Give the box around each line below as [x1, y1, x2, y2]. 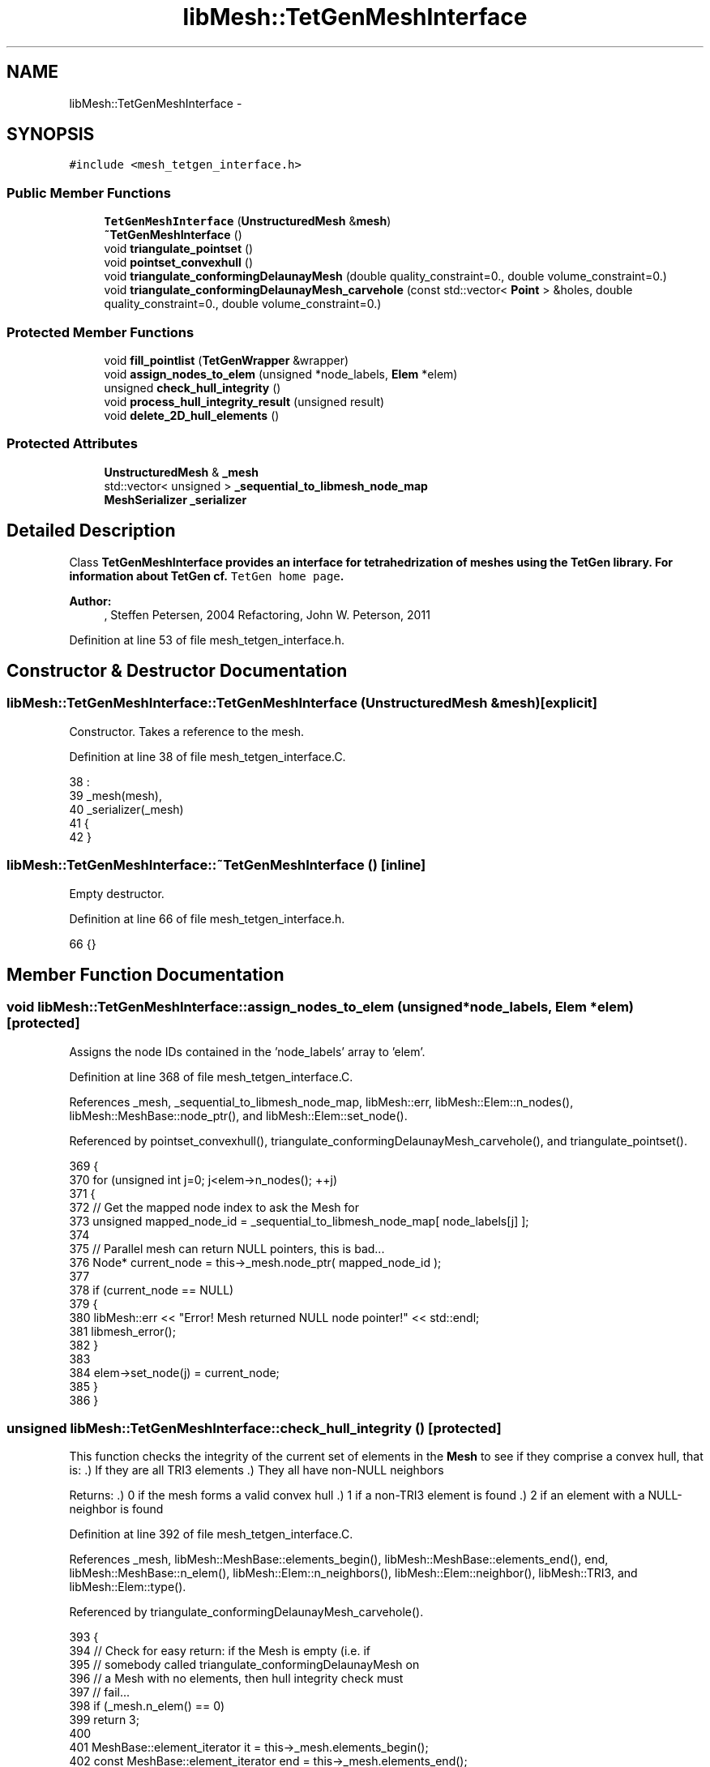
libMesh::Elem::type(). [69, 1580, 186, 1594]
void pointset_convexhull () [104, 255, 253, 270]
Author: [69, 593, 112, 608]
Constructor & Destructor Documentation [6, 660, 348, 681]
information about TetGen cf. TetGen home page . [69, 568, 344, 583]
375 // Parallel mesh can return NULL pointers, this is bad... [69, 1241, 385, 1256]
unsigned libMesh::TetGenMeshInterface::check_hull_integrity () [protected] [6, 1420, 502, 1437]
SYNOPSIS [6, 124, 95, 145]
